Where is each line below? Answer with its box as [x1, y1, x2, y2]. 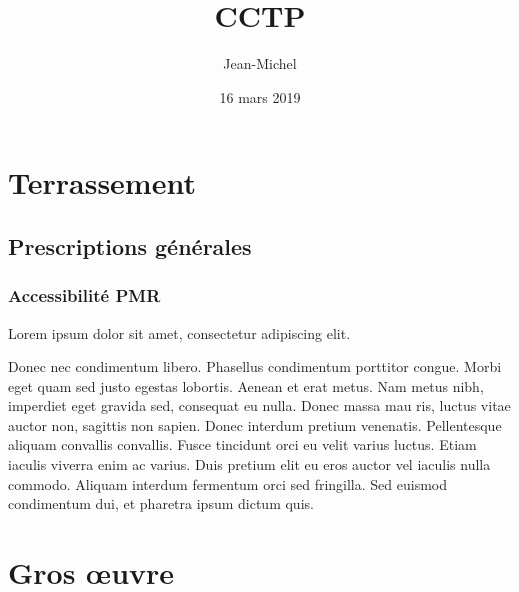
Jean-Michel [223, 53, 297, 74]
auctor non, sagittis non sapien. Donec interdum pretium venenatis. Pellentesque [8, 414, 502, 435]
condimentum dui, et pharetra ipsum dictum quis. [8, 493, 314, 514]
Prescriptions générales [8, 230, 252, 261]
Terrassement [8, 162, 196, 203]
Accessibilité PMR [8, 283, 161, 308]
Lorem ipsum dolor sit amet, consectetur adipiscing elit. [8, 322, 351, 343]
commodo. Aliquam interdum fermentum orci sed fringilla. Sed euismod [8, 473, 447, 494]
